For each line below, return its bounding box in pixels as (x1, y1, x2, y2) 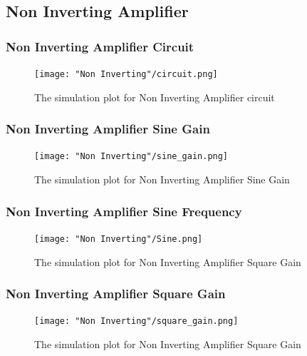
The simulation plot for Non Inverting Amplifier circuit (34, 89, 275, 104)
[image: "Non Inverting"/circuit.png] (34, 69, 218, 79)
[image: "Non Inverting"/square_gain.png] (34, 316, 239, 327)
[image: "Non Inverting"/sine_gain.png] (34, 151, 229, 162)
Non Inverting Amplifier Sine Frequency (6, 202, 242, 220)
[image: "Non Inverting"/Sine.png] (34, 233, 203, 244)
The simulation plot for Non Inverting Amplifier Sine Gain (34, 172, 290, 187)
